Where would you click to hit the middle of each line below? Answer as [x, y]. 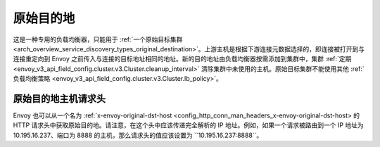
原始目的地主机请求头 [59, 98]
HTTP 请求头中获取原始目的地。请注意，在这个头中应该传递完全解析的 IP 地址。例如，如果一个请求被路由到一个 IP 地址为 [188, 125]
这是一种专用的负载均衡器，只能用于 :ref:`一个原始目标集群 [98, 39]
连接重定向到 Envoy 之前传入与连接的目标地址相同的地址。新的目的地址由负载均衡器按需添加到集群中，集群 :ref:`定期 [182, 59]
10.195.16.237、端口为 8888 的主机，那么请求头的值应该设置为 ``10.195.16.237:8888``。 [138, 135]
